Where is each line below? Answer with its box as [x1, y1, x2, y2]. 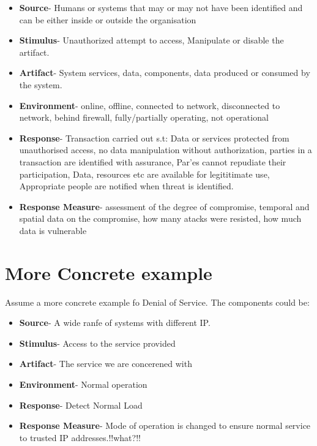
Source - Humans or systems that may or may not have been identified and [19, 1, 303, 13]
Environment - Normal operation [19, 378, 147, 390]
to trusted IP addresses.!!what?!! [19, 431, 141, 444]
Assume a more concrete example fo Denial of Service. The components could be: [5, 295, 310, 308]
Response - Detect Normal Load [19, 398, 143, 411]
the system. [19, 78, 62, 91]
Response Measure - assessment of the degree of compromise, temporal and [19, 200, 310, 213]
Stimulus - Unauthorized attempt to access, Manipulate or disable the [19, 34, 284, 47]
